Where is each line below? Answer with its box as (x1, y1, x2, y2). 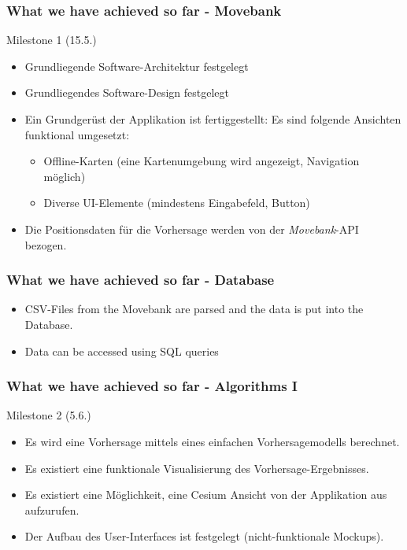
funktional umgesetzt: (24, 126, 130, 142)
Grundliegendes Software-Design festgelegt (24, 84, 230, 101)
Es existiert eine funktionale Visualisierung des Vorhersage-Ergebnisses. (24, 460, 369, 476)
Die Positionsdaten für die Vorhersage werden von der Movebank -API (24, 220, 359, 237)
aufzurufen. (24, 501, 80, 518)
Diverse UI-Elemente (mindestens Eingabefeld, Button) (43, 194, 310, 211)
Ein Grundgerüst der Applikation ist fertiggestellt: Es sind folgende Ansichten (24, 111, 401, 127)
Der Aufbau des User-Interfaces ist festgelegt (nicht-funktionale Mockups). (24, 528, 384, 544)
